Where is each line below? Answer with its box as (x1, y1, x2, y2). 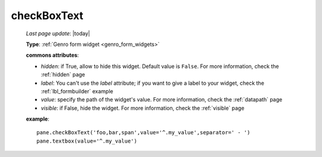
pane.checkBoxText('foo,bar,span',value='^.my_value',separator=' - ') (36, 129, 250, 136)
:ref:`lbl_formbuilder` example (41, 87, 113, 95)
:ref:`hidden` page (41, 71, 85, 78)
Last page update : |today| (26, 30, 91, 37)
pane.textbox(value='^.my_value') (36, 137, 137, 144)
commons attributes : (26, 51, 79, 59)
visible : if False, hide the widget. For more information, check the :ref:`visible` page (41, 104, 244, 112)
